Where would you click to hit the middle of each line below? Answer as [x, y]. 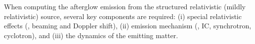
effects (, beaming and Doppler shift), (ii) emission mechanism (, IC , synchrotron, [128, 26]
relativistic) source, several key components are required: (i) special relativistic [123, 16]
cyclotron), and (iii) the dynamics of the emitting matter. [91, 35]
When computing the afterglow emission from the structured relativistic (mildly [125, 6]
